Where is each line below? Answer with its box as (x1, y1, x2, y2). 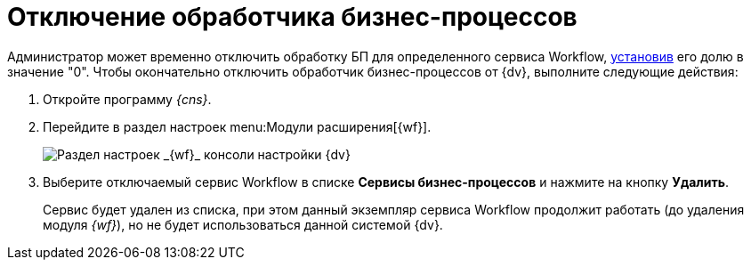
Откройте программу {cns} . (43, 91, 212, 107)
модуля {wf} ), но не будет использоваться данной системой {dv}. (43, 216, 443, 232)
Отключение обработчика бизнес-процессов (7, 2, 577, 32)
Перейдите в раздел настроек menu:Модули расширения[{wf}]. (43, 118, 432, 134)
